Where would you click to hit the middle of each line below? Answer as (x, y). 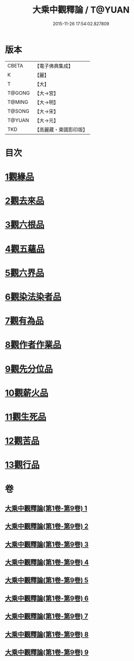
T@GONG (19, 93)
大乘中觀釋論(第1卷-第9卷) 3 (47, 544)
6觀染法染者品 (33, 297)
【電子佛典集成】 (54, 66)
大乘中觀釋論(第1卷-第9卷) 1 (46, 508)
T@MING (18, 102)
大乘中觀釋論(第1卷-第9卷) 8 (47, 634)
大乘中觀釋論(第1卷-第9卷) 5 (47, 580)
